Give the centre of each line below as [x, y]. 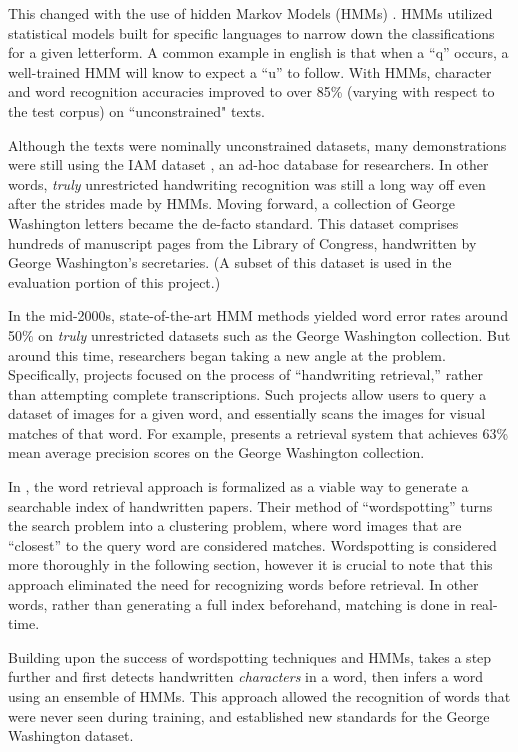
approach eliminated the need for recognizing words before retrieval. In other [243, 584]
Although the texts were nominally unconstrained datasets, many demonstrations [257, 144]
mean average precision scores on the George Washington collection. [216, 452]
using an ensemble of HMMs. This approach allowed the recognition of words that [259, 696]
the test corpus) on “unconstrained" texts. [136, 110]
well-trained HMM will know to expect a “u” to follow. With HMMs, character [250, 71]
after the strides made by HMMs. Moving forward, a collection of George [231, 203]
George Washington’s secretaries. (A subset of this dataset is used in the [230, 262]
